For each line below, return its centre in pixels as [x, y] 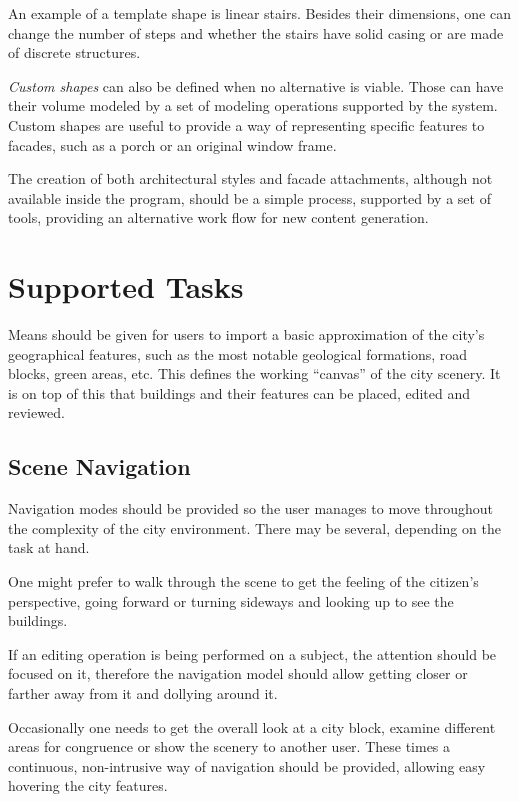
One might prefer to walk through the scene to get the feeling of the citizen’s [243, 581]
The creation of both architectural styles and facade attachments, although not [250, 178]
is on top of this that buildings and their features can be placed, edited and [239, 392]
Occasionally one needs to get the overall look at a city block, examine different [252, 726]
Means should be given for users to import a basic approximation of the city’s [246, 334]
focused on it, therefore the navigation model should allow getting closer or [238, 673]
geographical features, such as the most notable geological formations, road [238, 353]
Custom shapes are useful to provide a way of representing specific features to [246, 124]
